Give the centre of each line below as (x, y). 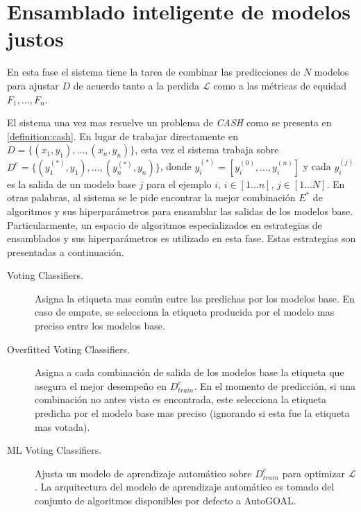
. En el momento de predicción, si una (275, 385)
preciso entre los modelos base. (100, 326)
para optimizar (313, 473)
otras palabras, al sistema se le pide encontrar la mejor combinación (151, 197)
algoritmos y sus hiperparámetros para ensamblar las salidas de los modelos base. (180, 211)
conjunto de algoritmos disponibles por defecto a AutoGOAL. (166, 500)
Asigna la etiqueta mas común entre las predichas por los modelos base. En (195, 298)
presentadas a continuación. (66, 251)
